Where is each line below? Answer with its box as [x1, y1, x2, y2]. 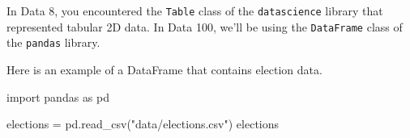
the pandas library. [6, 34, 100, 51]
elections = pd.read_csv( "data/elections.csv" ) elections [6, 115, 280, 132]
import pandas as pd [6, 88, 110, 105]
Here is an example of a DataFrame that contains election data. [6, 61, 322, 77]
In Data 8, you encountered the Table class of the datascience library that [6, 2, 383, 19]
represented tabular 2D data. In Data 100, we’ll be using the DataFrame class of [6, 18, 403, 35]
